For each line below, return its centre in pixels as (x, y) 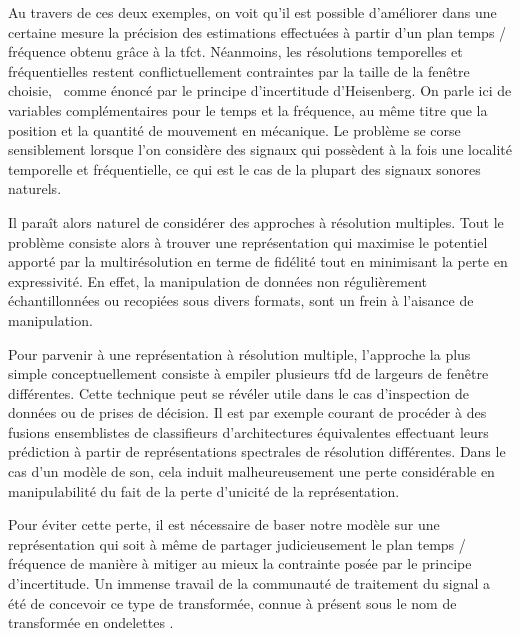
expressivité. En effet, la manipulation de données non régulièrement (217, 280)
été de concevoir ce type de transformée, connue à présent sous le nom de (232, 602)
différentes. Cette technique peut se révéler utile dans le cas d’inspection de (238, 392)
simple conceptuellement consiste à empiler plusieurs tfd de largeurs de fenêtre (248, 373)
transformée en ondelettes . (91, 622)
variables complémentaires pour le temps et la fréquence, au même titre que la (248, 109)
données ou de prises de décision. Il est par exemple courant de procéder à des (247, 412)
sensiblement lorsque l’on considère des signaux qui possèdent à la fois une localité (260, 149)
